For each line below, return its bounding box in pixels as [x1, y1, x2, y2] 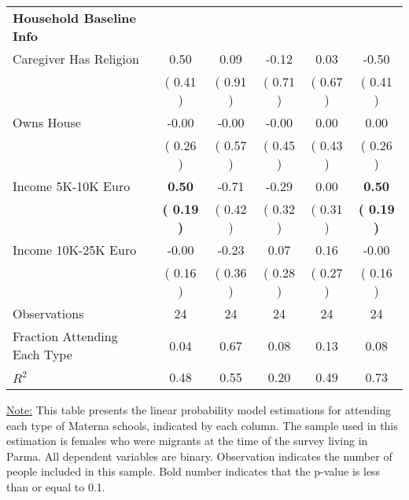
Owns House [13, 113, 81, 131]
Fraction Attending [13, 327, 118, 345]
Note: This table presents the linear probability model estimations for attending [6, 402, 392, 417]
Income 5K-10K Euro [13, 177, 131, 195]
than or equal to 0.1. [6, 478, 105, 494]
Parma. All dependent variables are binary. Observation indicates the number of [6, 447, 392, 464]
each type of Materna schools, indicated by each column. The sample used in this [6, 417, 398, 433]
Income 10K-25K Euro [13, 241, 137, 259]
